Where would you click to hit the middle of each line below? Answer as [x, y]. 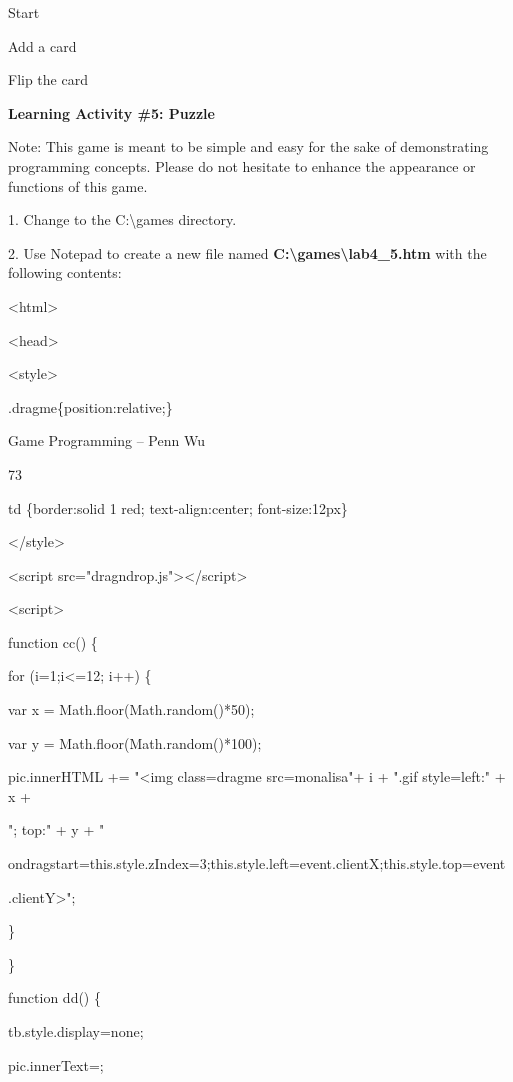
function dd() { [54, 997]
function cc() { [53, 641]
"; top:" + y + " [56, 829]
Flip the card [48, 79]
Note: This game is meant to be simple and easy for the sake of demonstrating [248, 146]
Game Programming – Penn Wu [106, 440]
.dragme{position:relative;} [90, 406]
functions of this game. [78, 185]
